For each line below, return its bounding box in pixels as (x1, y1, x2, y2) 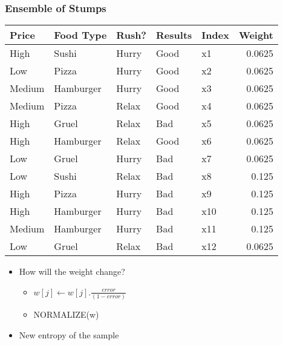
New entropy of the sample (19, 328, 119, 341)
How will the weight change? (19, 265, 125, 278)
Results (156, 28, 192, 42)
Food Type (54, 28, 107, 42)
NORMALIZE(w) (33, 308, 99, 321)
